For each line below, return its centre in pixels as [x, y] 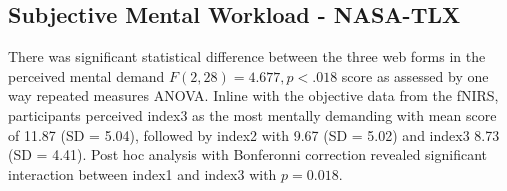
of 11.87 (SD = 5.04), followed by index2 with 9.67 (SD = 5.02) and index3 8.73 [254, 134]
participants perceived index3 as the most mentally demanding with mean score [252, 114]
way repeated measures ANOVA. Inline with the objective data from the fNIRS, [253, 95]
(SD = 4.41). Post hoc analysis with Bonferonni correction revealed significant [248, 154]
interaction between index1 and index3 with [142, 173]
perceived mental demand [86, 75]
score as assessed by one [415, 75]
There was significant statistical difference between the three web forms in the [247, 56]
